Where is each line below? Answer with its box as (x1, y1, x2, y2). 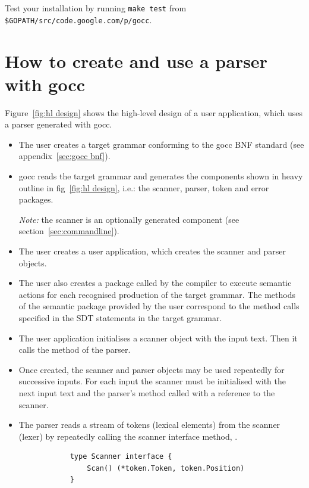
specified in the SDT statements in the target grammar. (18, 311, 222, 324)
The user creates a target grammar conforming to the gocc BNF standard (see (18, 138, 304, 150)
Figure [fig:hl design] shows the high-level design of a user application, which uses (5, 106, 302, 119)
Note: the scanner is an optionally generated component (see (18, 213, 239, 225)
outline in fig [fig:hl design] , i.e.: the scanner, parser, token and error (18, 181, 269, 194)
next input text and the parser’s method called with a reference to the (18, 386, 275, 399)
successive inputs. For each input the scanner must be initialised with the (18, 375, 286, 387)
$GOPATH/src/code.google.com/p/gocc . (5, 13, 152, 26)
